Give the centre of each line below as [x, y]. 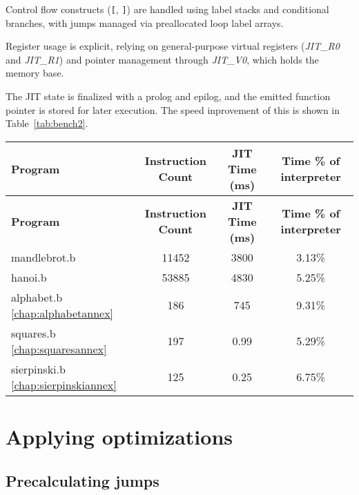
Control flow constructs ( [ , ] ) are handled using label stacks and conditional [167, 9]
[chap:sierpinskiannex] [64, 385]
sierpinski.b [38, 369]
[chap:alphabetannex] [62, 313]
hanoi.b [29, 277]
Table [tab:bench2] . [47, 123]
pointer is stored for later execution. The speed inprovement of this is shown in [173, 109]
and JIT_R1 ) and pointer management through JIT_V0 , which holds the [162, 59]
